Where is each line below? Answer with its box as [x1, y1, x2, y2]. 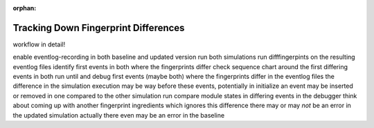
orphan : [12, 4, 37, 12]
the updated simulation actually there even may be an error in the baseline [12, 111, 225, 119]
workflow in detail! [12, 40, 66, 48]
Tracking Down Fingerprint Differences [12, 21, 185, 34]
